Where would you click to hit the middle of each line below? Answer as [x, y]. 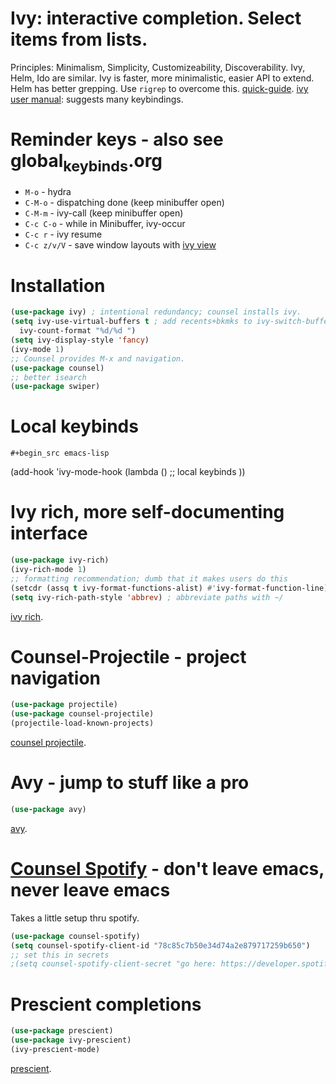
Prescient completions [106, 1004]
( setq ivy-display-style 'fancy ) [80, 340]
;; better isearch [48, 377]
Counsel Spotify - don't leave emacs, [167, 869]
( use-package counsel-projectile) [82, 714]
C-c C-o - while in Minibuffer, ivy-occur [105, 224]
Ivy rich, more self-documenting [147, 512]
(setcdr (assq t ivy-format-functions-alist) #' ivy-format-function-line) [169, 588]
